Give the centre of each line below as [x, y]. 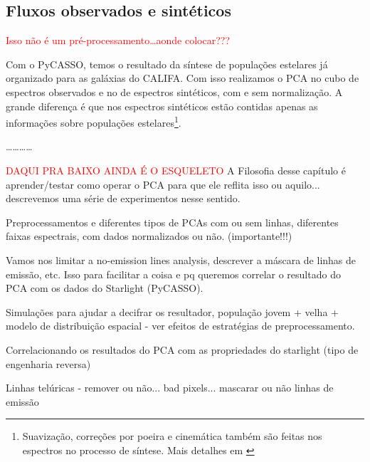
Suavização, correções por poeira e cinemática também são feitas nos [172, 436]
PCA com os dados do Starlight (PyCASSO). [105, 288]
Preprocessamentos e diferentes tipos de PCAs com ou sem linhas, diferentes [172, 222]
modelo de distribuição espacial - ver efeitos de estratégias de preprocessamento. [180, 326]
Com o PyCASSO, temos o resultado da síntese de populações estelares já [167, 64]
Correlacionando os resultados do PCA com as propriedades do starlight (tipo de [182, 349]
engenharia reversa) [48, 363]
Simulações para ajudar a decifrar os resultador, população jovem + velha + [172, 311]
